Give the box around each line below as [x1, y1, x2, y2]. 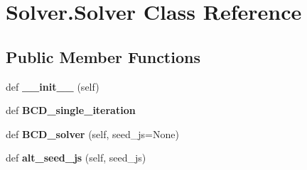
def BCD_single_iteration [6, 103, 136, 118]
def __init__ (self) [6, 79, 99, 93]
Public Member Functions [6, 45, 200, 67]
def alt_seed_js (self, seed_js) [6, 150, 146, 165]
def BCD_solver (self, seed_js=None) [6, 126, 179, 141]
